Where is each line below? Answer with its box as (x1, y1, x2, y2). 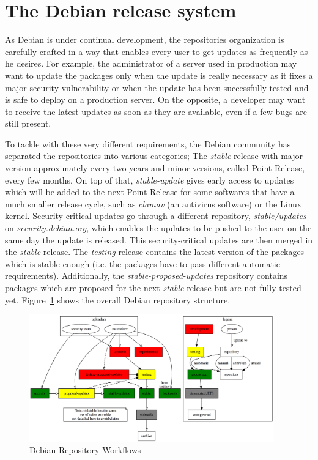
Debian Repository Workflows (29, 443, 141, 456)
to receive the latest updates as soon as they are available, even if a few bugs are (5, 105, 308, 117)
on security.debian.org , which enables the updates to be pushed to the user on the (5, 221, 312, 234)
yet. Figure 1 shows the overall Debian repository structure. (5, 293, 231, 306)
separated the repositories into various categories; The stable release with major (5, 149, 303, 162)
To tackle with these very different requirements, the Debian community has (5, 137, 291, 150)
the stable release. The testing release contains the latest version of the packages (5, 245, 305, 258)
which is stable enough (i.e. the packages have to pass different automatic (5, 257, 280, 270)
